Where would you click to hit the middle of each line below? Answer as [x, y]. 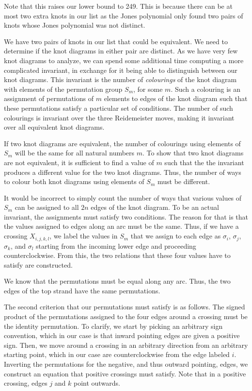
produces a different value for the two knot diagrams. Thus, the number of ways [123, 172]
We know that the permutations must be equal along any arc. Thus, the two [117, 281]
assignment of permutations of [49, 98]
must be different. [184, 181]
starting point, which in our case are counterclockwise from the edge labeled [117, 354]
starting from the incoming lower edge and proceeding [116, 246]
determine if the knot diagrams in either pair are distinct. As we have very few [121, 51]
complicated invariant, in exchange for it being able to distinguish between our [121, 70]
